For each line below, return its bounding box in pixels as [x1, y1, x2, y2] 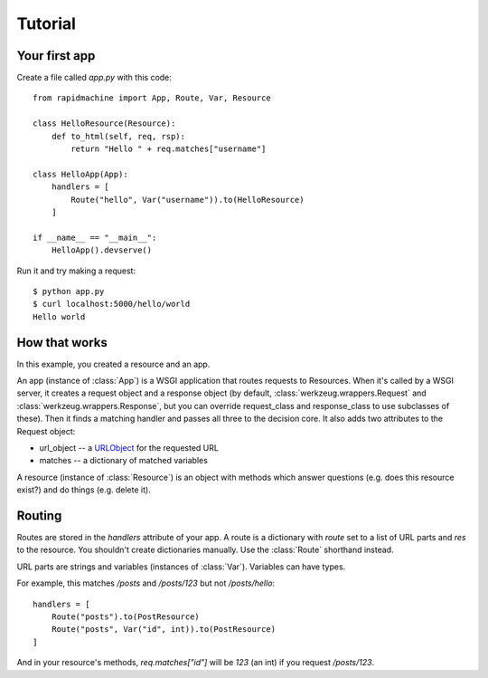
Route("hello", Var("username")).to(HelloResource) [70, 195, 305, 205]
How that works [16, 335, 108, 350]
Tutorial [16, 14, 77, 33]
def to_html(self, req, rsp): [51, 131, 185, 141]
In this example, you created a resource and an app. [16, 358, 211, 369]
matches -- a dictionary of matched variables [39, 455, 208, 466]
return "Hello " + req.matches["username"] [70, 144, 267, 154]
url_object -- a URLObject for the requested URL [39, 442, 219, 453]
